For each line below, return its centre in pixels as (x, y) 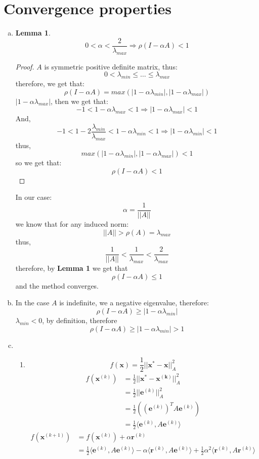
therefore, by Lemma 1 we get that (72, 268)
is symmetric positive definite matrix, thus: (111, 66)
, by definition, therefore (80, 320)
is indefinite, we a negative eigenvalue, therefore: (134, 303)
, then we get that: (79, 101)
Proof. (25, 66)
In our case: (34, 197)
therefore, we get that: (50, 83)
